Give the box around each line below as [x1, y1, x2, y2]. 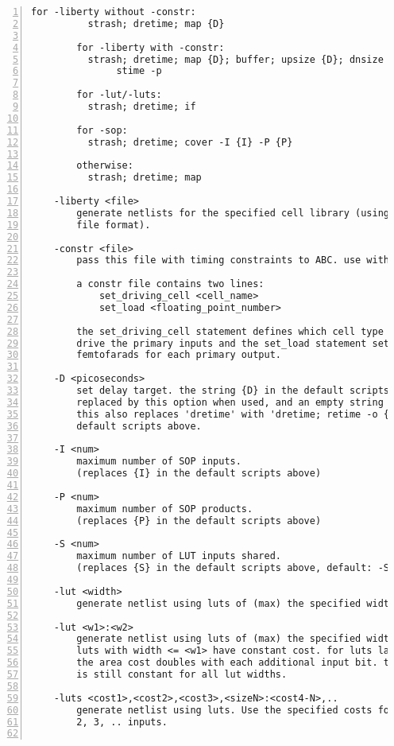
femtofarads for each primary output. [76, 349, 281, 361]
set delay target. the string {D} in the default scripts [76, 385, 390, 396]
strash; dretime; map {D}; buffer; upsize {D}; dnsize [87, 53, 384, 65]
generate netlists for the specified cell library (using [76, 207, 390, 219]
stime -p [116, 65, 162, 77]
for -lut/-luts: [76, 89, 162, 101]
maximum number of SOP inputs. [76, 456, 241, 468]
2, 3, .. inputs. [76, 716, 168, 728]
